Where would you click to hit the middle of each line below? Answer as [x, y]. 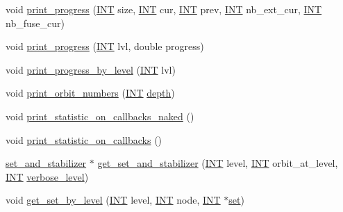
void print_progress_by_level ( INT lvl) [91, 69]
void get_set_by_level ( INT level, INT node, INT [113, 200]
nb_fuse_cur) [35, 23]
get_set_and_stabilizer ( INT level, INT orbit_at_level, [218, 163]
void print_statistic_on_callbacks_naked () [100, 116]
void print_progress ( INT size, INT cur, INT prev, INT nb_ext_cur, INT [164, 9]
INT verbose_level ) [47, 176]
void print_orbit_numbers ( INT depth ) [90, 93]
